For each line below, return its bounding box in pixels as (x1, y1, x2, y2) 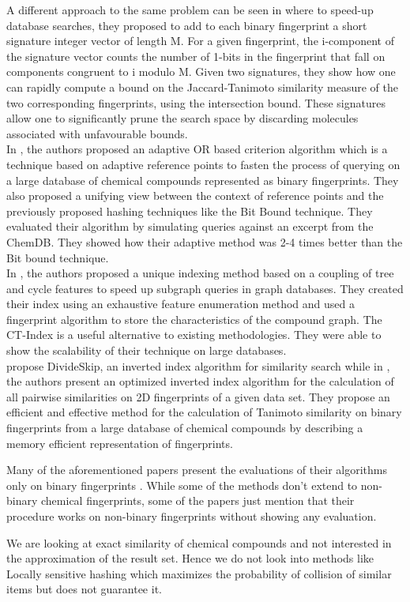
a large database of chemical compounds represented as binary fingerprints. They (6, 171, 399, 188)
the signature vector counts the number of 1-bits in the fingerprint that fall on (6, 47, 386, 64)
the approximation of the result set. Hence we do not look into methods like (6, 550, 374, 566)
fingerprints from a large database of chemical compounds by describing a (6, 420, 363, 436)
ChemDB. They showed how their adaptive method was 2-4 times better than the (6, 233, 403, 250)
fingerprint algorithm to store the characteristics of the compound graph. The (6, 310, 382, 327)
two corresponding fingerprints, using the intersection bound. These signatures (6, 94, 386, 111)
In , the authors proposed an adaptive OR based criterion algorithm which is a (6, 141, 388, 157)
